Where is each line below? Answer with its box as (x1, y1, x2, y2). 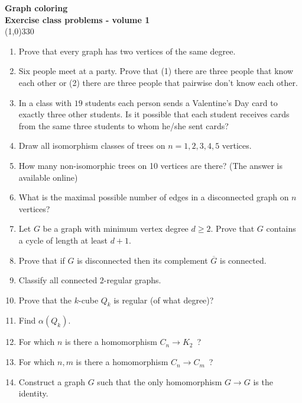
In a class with (18, 96, 72, 108)
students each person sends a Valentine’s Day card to (85, 96, 278, 108)
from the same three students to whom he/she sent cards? (18, 119, 229, 132)
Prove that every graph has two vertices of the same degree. (18, 44, 236, 57)
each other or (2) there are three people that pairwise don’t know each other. (18, 76, 298, 88)
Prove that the (18, 293, 72, 306)
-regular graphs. (103, 274, 161, 286)
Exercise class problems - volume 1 (5, 13, 150, 25)
